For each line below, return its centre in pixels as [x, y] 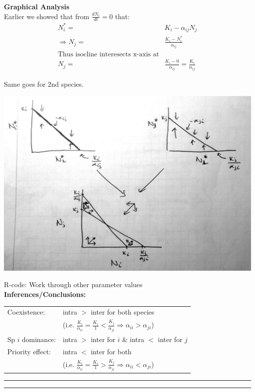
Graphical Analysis [37, 6]
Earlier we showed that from [47, 16]
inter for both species [123, 312]
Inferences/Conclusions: [45, 294]
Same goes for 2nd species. [44, 84]
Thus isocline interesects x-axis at [108, 55]
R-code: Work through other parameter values [73, 284]
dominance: [39, 339]
